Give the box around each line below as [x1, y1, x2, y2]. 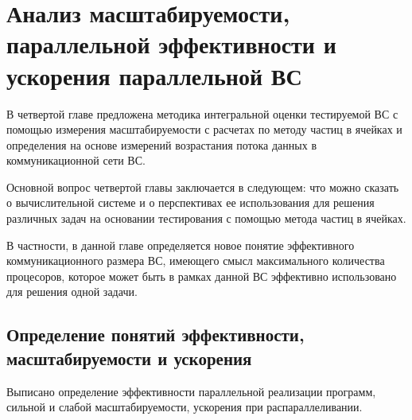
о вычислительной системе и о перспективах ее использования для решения [6, 194, 375, 211]
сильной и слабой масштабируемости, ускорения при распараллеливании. [6, 399, 363, 415]
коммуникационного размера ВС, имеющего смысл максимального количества [6, 252, 385, 269]
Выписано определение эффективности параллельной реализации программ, [6, 383, 376, 399]
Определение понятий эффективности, [6, 322, 305, 347]
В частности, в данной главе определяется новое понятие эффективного [6, 236, 355, 253]
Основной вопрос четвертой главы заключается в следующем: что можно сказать [6, 178, 399, 195]
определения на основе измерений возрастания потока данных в [6, 136, 317, 153]
